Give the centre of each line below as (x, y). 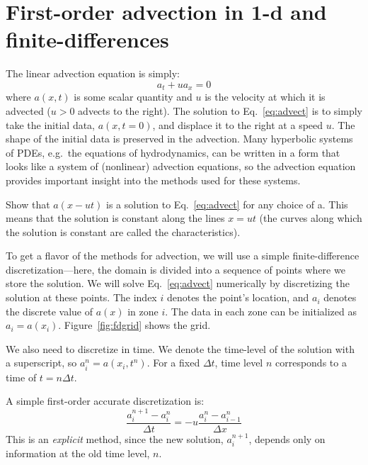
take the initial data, (51, 124)
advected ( (28, 110)
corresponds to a (311, 363)
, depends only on (287, 439)
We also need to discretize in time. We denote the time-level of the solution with (180, 348)
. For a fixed (173, 363)
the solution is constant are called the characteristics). (123, 231)
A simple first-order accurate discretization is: (105, 401)
